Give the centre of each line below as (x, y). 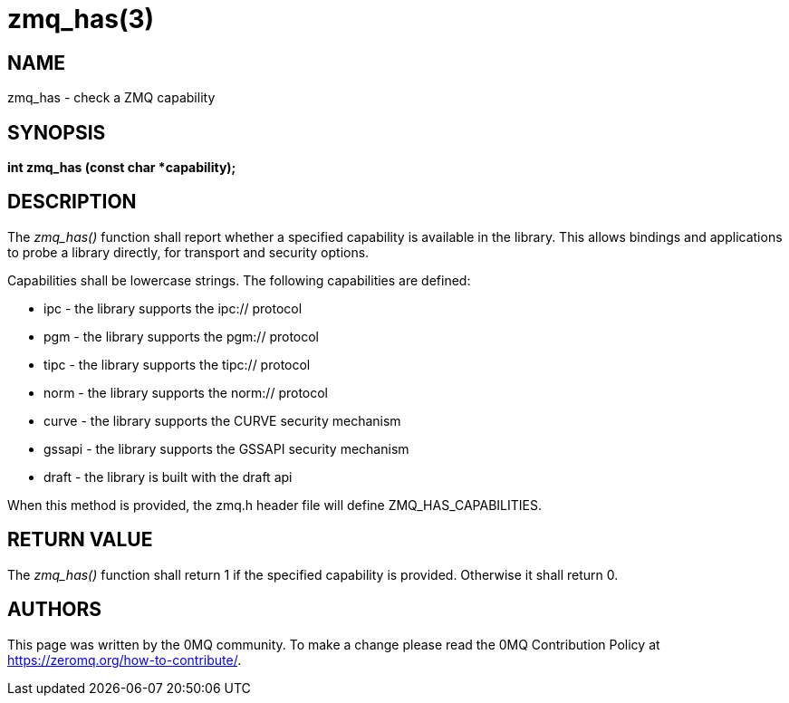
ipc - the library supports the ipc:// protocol (173, 308)
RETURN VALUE (80, 540)
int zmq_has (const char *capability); (122, 168)
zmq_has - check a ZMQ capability (111, 98)
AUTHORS (55, 610)
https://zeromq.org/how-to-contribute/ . (125, 660)
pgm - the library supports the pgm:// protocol (182, 336)
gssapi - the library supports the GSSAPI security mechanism (226, 448)
